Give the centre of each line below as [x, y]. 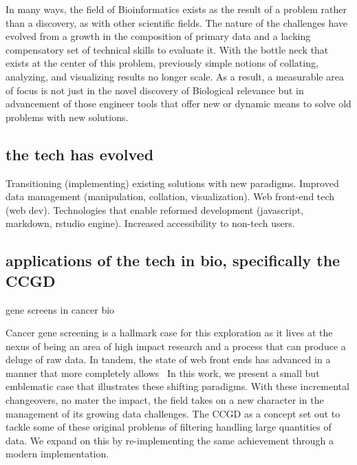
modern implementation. [57, 454]
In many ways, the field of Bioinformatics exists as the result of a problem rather [176, 9]
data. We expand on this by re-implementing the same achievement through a [170, 440]
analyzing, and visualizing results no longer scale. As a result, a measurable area [175, 76]
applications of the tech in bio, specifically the [173, 260]
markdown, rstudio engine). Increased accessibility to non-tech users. [150, 223]
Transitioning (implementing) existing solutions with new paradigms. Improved [172, 183]
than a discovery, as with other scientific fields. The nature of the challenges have [177, 22]
